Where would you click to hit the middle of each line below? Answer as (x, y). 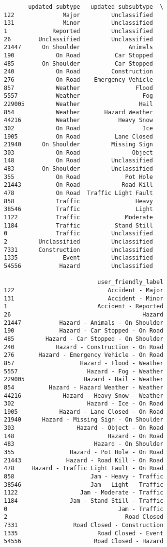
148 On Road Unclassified (78, 161)
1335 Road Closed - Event (84, 533)
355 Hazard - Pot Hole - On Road (84, 452)
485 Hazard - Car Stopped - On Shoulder (84, 339)
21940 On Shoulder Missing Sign (78, 145)
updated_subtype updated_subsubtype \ (96, 7)
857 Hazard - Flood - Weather (84, 363)
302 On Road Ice (78, 128)
